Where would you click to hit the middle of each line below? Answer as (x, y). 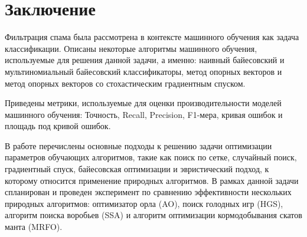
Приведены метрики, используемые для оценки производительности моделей (143, 103)
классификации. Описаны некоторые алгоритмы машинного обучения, (131, 48)
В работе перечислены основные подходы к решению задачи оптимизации (138, 145)
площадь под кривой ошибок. (58, 126)
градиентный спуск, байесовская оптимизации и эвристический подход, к (137, 169)
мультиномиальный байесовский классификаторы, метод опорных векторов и (143, 71)
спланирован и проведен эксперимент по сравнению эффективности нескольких (148, 192)
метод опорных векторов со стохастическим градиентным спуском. (125, 83)
